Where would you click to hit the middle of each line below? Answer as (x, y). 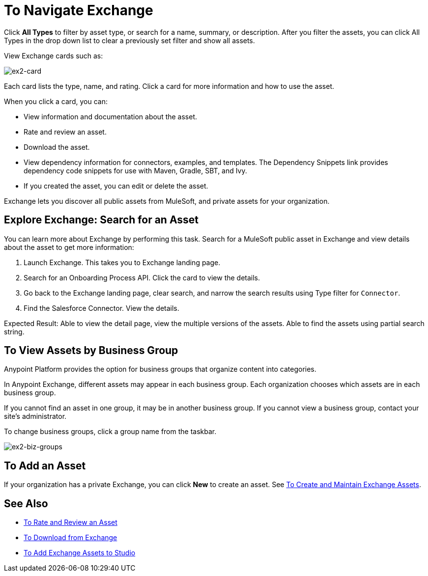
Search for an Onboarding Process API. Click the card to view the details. (142, 277)
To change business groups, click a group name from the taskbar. (110, 432)
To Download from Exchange (71, 538)
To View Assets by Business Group (91, 351)
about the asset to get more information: (69, 247)
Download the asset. (57, 147)
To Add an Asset (45, 466)
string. (14, 331)
